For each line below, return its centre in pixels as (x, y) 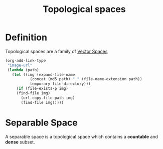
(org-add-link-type (26, 60)
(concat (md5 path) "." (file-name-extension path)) (86, 79)
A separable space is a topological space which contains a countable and (81, 136)
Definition (26, 37)
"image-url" (20, 65)
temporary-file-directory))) (60, 84)
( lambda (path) (23, 70)
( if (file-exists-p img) (42, 89)
